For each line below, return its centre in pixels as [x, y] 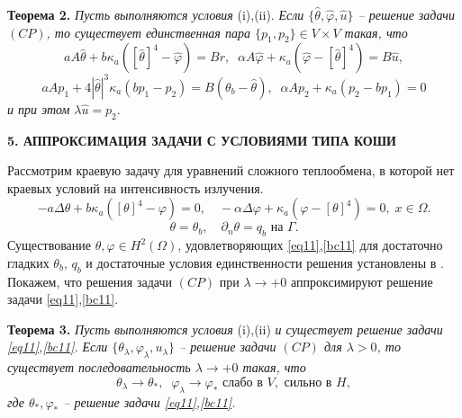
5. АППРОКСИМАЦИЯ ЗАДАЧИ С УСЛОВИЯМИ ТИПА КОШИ [202, 140]
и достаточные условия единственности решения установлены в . [265, 262]
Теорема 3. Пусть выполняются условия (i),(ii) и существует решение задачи [225, 329]
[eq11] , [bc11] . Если [58, 347]
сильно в [308, 382]
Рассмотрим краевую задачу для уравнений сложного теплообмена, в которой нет [231, 170]
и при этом [39, 108]
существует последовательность [99, 367]
